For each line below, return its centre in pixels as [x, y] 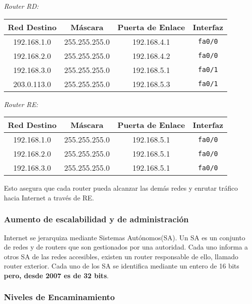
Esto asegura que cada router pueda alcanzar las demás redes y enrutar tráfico [121, 188]
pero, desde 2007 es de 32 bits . [56, 275]
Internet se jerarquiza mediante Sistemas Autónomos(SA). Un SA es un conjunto [125, 237]
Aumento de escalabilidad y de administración [96, 219]
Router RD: [21, 6]
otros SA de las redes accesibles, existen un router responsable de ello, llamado [121, 256]
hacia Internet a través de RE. [49, 197]
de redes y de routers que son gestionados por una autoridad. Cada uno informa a [126, 247]
